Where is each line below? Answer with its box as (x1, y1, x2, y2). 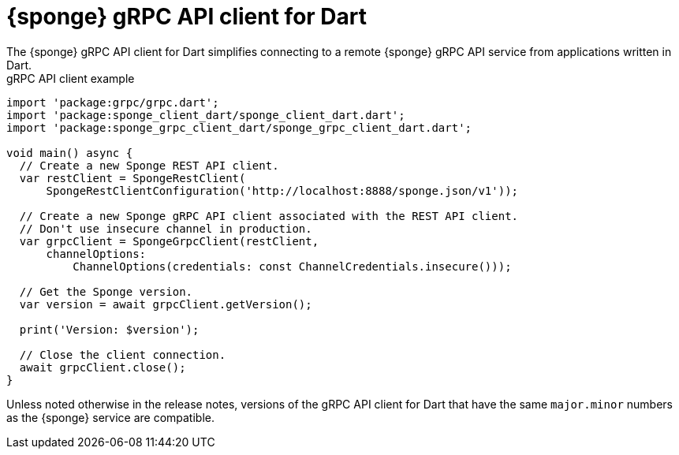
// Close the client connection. (19, 348, 226, 361)
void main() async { (6, 146, 133, 159)
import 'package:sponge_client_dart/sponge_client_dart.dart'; (6, 108, 405, 121)
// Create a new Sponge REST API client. (19, 159, 279, 172)
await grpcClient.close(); (19, 360, 186, 374)
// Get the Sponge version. (19, 285, 193, 298)
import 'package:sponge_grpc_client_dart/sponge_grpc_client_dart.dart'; (6, 121, 472, 134)
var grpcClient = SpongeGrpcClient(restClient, (19, 234, 319, 248)
